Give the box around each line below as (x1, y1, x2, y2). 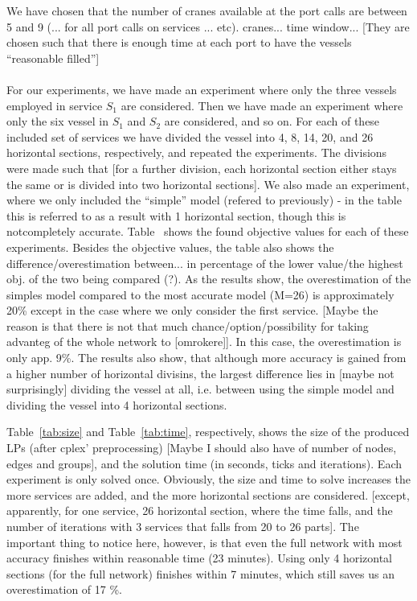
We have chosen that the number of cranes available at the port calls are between (6, 2, 407, 19)
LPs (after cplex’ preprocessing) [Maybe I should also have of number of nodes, (6, 439, 397, 456)
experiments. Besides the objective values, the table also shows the (6, 238, 334, 255)
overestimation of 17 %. (6, 581, 122, 598)
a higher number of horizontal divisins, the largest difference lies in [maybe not (6, 364, 395, 381)
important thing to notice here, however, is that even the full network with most (6, 533, 403, 550)
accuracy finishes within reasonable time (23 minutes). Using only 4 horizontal (6, 550, 393, 566)
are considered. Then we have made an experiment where (121, 97, 403, 113)
